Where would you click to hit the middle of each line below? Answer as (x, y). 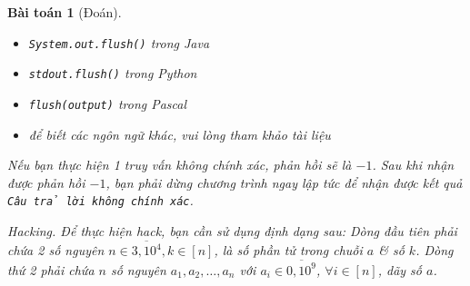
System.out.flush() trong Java (119, 42)
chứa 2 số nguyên (56, 250)
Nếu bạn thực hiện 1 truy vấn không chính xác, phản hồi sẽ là (180, 165)
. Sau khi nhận (413, 165)
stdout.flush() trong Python (113, 73)
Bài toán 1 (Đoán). (65, 12)
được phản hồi (46, 182)
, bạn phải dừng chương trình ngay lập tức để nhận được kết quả (284, 182)
